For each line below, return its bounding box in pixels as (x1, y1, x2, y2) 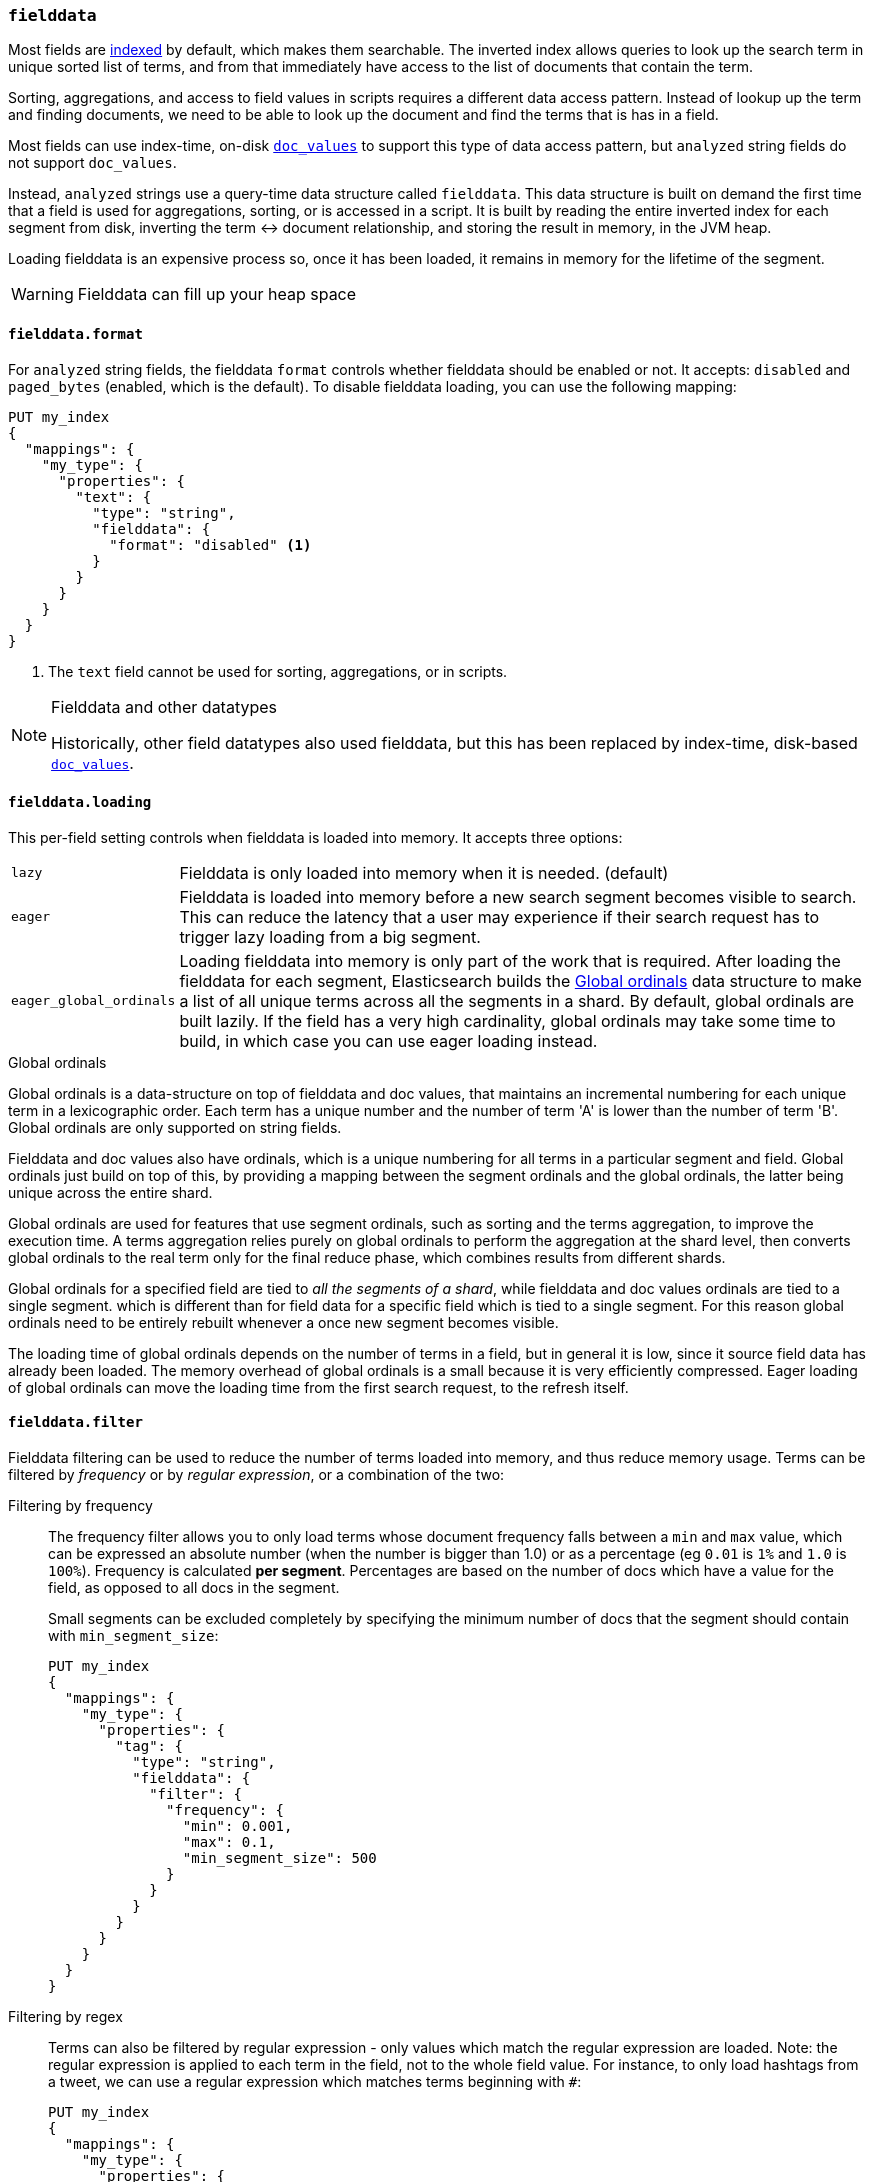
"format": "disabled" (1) (109, 536, 312, 553)
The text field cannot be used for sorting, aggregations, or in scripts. (48, 662, 508, 680)
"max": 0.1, (182, 1834, 276, 1851)
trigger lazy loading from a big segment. (179, 926, 481, 947)
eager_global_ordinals (11, 993, 176, 1009)
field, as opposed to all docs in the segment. (48, 1579, 340, 1597)
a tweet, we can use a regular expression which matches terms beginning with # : (48, 2073, 582, 2091)
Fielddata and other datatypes (51, 696, 278, 717)
